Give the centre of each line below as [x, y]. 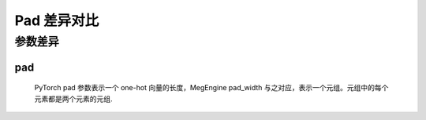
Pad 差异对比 [57, 20]
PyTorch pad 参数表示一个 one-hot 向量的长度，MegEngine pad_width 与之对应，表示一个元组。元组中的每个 [211, 88]
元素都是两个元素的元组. [74, 99]
